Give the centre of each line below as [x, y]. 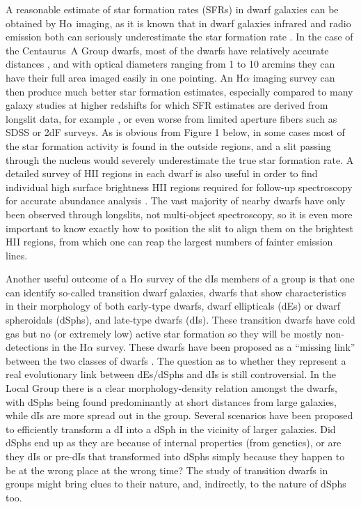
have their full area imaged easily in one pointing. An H [125, 77]
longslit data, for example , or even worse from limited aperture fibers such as [171, 118]
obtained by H [36, 23]
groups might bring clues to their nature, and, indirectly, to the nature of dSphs [176, 484]
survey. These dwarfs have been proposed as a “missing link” [226, 347]
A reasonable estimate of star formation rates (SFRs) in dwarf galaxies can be [172, 9]
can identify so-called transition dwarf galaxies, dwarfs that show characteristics [176, 292]
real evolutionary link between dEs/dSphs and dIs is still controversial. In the [171, 374]
